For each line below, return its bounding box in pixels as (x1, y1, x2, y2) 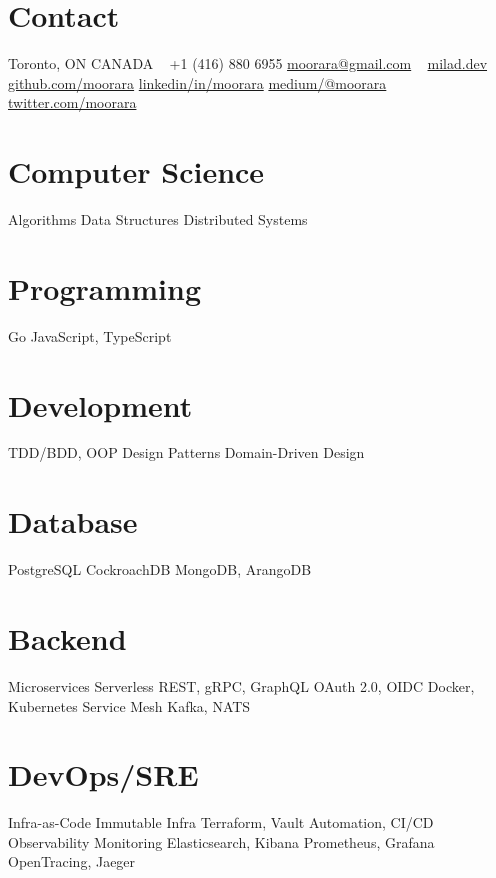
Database (8, 501, 138, 542)
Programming (8, 267, 201, 308)
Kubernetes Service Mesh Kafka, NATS (8, 695, 251, 716)
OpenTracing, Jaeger (8, 851, 136, 872)
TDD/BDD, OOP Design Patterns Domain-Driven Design (8, 442, 365, 463)
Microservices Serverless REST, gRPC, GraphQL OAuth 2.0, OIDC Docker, (8, 675, 475, 696)
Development (8, 384, 193, 425)
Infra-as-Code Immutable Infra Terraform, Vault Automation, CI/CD (8, 812, 434, 833)
